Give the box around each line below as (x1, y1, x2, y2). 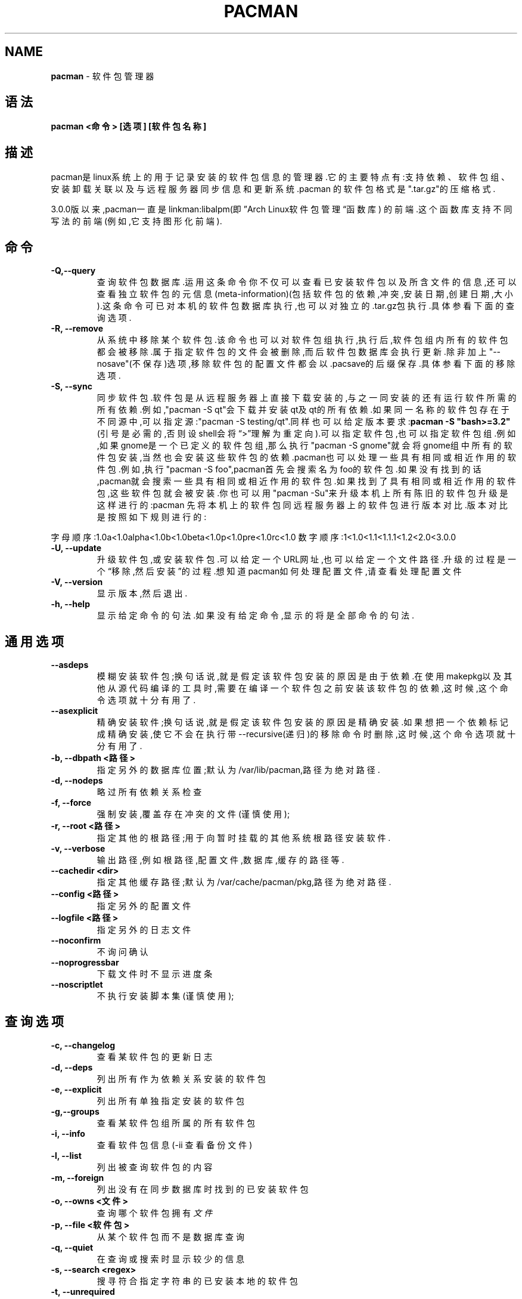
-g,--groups (51, 1106, 100, 1116)
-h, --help (51, 599, 90, 610)
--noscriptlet (51, 979, 103, 989)
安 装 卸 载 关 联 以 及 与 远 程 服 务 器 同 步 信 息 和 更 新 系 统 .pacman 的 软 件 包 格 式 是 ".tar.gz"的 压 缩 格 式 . (51, 184, 496, 194)
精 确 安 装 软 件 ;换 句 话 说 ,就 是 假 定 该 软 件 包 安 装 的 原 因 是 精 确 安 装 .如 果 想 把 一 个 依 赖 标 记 (97, 716, 508, 727)
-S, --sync (51, 381, 92, 392)
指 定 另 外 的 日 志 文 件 (97, 924, 191, 935)
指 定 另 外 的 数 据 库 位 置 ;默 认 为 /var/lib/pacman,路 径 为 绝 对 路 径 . (97, 764, 380, 775)
